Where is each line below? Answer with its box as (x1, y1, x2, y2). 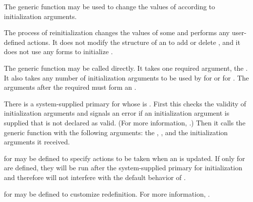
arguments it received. (4, 137, 70, 147)
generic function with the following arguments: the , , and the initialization (4, 127, 228, 137)
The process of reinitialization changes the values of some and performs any (4, 27, 230, 38)
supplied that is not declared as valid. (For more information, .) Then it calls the (4, 117, 246, 127)
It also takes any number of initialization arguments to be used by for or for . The (4, 72, 249, 82)
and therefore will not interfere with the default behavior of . (4, 172, 186, 182)
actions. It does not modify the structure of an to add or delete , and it (27, 37, 240, 47)
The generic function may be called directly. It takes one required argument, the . (4, 62, 248, 73)
